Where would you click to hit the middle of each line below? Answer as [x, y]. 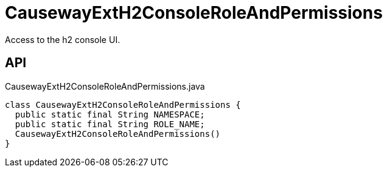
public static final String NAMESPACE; [110, 114]
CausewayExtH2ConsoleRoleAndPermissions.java [105, 86]
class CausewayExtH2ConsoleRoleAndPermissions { [123, 104]
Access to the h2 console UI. [63, 39]
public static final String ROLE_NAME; [110, 124]
